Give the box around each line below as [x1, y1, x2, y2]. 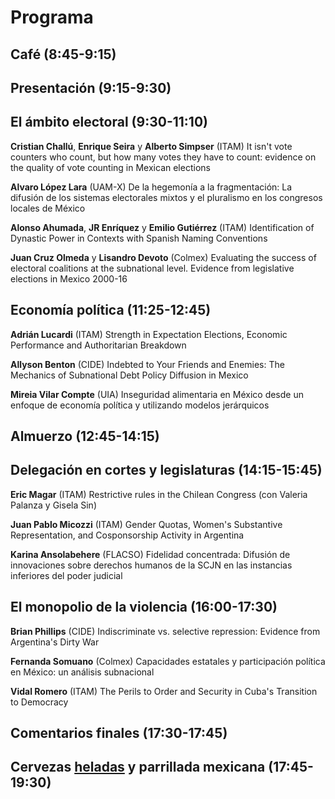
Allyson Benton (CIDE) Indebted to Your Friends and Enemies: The [10, 358, 285, 370]
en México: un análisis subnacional [10, 666, 155, 678]
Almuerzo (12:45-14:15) [10, 427, 160, 445]
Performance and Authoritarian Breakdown [10, 339, 187, 351]
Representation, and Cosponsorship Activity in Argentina [10, 529, 245, 541]
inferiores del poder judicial [10, 569, 123, 581]
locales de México [10, 202, 86, 214]
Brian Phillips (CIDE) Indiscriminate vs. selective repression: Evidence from [10, 625, 321, 637]
